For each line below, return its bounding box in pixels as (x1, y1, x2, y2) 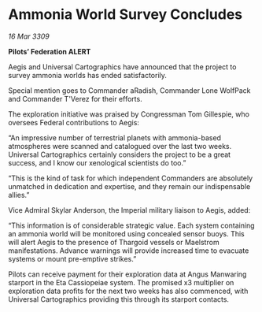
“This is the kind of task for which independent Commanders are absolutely (8, 173, 253, 183)
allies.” (8, 190, 30, 199)
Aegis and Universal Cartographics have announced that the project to (8, 61, 237, 72)
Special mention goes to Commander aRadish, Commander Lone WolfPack (8, 85, 251, 95)
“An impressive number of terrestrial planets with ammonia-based (8, 132, 222, 143)
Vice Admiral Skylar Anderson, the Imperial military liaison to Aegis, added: (8, 205, 251, 214)
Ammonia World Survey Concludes (8, 6, 242, 24)
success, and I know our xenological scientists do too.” (8, 158, 186, 167)
